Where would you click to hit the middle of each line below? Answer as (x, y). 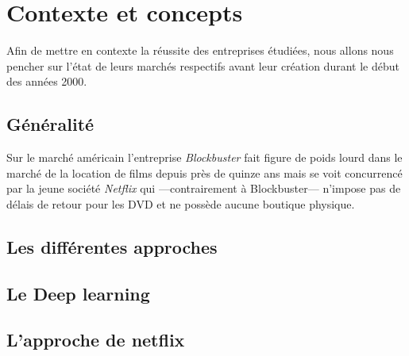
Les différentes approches (112, 246)
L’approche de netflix (96, 340)
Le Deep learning (78, 293)
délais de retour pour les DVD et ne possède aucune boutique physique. (181, 203)
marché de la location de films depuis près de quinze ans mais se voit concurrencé (204, 172)
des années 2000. (47, 81)
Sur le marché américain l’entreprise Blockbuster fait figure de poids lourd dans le (204, 157)
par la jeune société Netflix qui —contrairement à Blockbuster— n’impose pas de (204, 188)
